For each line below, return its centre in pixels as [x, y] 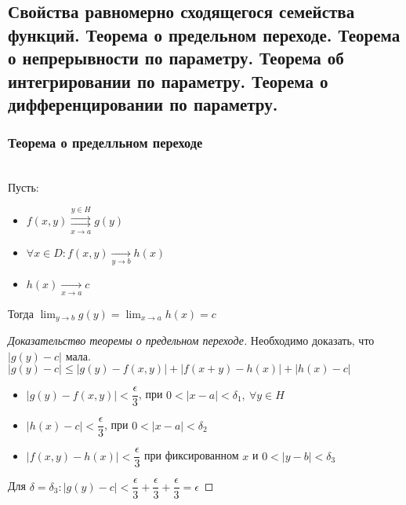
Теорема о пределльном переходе [105, 143]
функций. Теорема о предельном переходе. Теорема [204, 34]
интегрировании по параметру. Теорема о [168, 81]
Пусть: [24, 187]
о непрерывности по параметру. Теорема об [176, 58]
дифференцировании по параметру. [143, 103]
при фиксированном [192, 455]
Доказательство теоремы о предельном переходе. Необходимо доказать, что [191, 340]
